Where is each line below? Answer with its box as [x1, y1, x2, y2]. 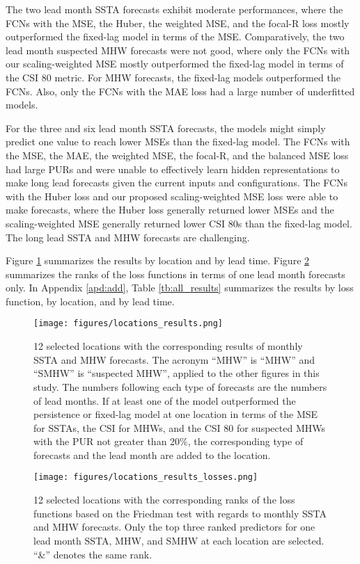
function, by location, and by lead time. [6, 293, 175, 308]
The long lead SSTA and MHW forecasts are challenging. [6, 229, 250, 244]
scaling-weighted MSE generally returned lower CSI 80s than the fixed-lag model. [6, 216, 352, 230]
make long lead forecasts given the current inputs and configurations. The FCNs [6, 175, 348, 190]
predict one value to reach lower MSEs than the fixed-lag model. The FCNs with [6, 134, 350, 149]
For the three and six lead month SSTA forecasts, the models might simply [6, 120, 326, 135]
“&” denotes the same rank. [33, 547, 152, 561]
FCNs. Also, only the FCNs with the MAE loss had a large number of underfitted [6, 83, 355, 98]
